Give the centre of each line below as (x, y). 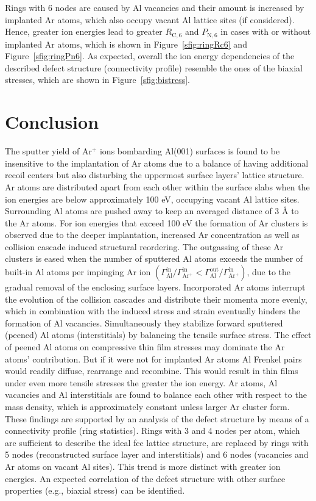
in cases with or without (266, 31)
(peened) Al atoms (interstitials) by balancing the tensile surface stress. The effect (158, 335)
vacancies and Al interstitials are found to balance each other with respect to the (156, 395)
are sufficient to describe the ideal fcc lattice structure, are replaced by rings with (157, 442)
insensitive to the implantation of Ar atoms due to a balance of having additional (157, 163)
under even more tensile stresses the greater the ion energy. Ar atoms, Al (141, 382)
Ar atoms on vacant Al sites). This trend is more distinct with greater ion (143, 466)
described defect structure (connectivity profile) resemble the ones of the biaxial (154, 67)
